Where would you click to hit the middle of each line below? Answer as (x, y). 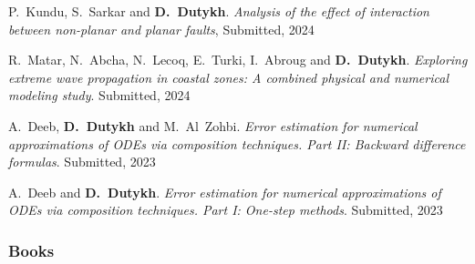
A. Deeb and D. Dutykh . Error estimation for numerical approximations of (225, 192)
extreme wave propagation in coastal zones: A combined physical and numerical (228, 77)
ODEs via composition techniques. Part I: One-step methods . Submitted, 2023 (226, 210)
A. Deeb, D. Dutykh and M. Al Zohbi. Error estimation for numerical (213, 125)
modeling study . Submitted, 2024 (99, 95)
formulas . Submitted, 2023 (82, 162)
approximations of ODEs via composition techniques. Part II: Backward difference (237, 143)
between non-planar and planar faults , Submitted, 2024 (161, 29)
